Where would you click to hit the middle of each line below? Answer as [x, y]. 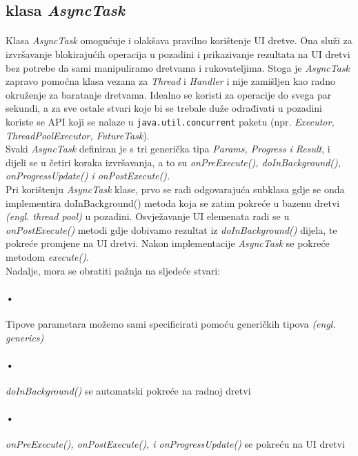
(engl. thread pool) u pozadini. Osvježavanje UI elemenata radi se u [148, 216]
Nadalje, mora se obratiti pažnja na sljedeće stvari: [113, 270]
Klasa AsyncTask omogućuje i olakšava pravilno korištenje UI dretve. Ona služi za [179, 40]
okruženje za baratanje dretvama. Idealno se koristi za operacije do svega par [169, 94]
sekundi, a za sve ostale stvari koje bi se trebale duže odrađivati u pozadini [164, 108]
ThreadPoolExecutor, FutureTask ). [78, 135]
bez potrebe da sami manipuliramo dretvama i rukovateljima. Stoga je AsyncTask [178, 67]
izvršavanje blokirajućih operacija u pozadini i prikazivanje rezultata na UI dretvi [178, 53]
